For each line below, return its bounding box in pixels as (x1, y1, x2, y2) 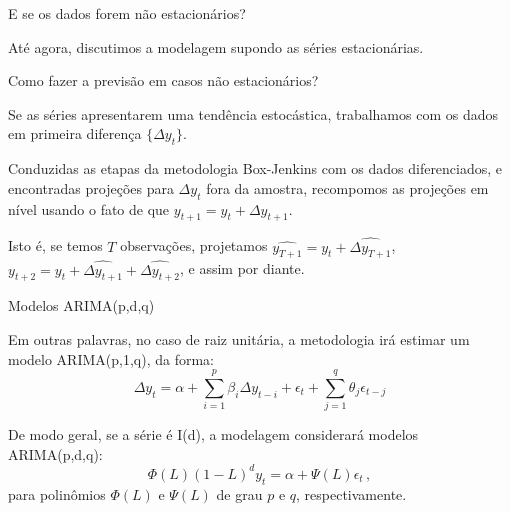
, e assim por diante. (179, 258, 305, 279)
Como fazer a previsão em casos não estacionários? (8, 70, 319, 91)
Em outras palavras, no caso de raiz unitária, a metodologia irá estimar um (8, 328, 470, 349)
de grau (216, 483, 263, 504)
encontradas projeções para (8, 177, 174, 198)
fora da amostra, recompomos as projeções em (206, 177, 489, 198)
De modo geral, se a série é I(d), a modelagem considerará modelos (8, 424, 419, 445)
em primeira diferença (8, 123, 142, 144)
